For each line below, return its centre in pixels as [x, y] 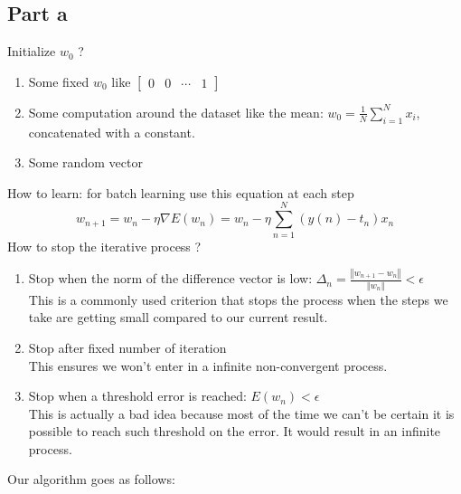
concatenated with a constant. [112, 132]
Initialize [32, 51]
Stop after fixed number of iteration [127, 347]
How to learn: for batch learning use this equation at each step [181, 192]
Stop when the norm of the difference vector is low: [170, 278]
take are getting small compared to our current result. [178, 317]
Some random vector [85, 162]
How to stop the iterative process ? [104, 246]
